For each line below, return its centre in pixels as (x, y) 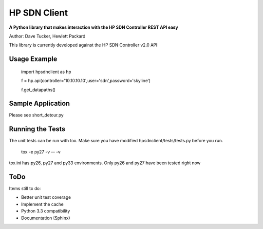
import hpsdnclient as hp (46, 72)
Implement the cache (42, 204)
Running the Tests (37, 129)
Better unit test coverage (46, 197)
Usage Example (33, 59)
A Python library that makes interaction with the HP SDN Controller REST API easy (94, 27)
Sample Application (39, 104)
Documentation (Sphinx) (46, 218)
